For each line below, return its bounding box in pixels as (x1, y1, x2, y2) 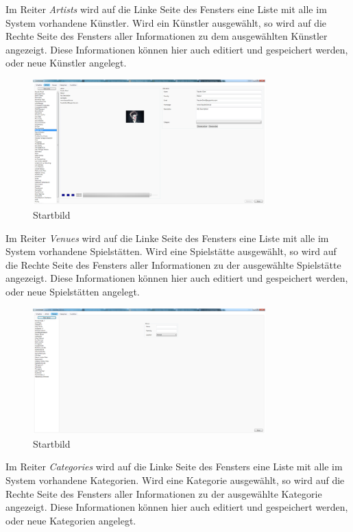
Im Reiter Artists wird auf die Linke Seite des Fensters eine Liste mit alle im (5, 2, 327, 16)
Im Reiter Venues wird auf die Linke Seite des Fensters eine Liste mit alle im (5, 230, 329, 245)
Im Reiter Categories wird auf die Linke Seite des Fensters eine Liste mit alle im (5, 459, 343, 474)
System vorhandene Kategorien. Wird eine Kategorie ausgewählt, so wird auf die (5, 472, 345, 487)
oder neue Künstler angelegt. (5, 56, 127, 70)
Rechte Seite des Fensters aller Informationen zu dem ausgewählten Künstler (5, 29, 328, 43)
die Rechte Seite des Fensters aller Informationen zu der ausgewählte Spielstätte (5, 257, 341, 271)
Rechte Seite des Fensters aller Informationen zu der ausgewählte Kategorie (5, 486, 322, 500)
